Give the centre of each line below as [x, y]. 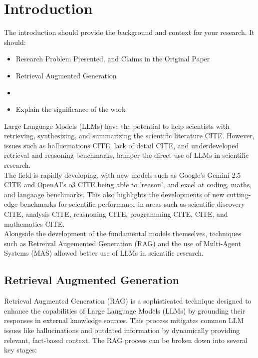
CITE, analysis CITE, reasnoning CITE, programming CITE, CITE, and [116, 214]
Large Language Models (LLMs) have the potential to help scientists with [117, 126]
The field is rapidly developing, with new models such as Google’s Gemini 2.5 [123, 175]
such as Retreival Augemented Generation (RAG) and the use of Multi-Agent [123, 243]
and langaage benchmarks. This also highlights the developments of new [114, 194]
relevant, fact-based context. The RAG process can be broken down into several [126, 340]
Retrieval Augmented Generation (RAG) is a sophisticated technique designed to [128, 301]
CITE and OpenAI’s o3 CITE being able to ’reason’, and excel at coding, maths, [128, 184]
